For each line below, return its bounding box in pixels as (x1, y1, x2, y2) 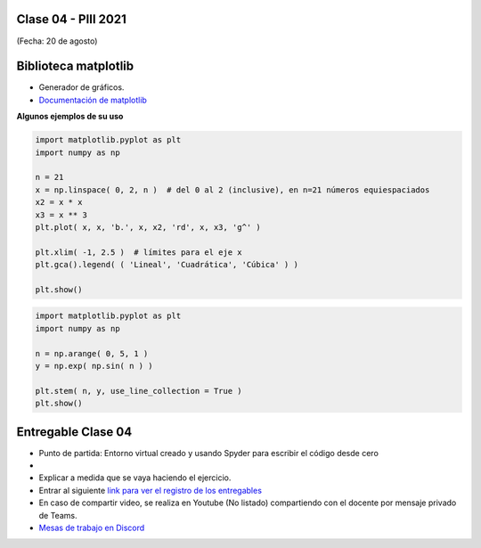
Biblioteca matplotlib (16, 59, 135, 74)
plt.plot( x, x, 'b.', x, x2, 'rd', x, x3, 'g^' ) (35, 222, 262, 232)
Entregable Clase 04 (16, 424, 133, 439)
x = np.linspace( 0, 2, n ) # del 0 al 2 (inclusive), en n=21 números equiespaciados (35, 184, 430, 195)
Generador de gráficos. (38, 82, 125, 93)
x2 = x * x (35, 197, 83, 208)
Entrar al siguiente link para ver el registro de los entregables (38, 485, 263, 495)
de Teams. (38, 510, 77, 520)
